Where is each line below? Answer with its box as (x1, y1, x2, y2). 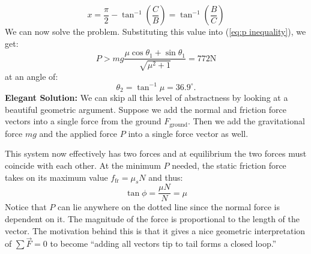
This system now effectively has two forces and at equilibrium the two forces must (5, 147, 307, 160)
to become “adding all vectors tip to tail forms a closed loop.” (50, 237, 277, 250)
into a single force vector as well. (128, 127, 249, 139)
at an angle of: (5, 70, 58, 82)
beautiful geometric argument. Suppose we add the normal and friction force (5, 103, 286, 115)
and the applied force (39, 127, 118, 139)
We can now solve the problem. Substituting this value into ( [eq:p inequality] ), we (5, 25, 306, 37)
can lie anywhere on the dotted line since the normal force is (57, 201, 280, 213)
